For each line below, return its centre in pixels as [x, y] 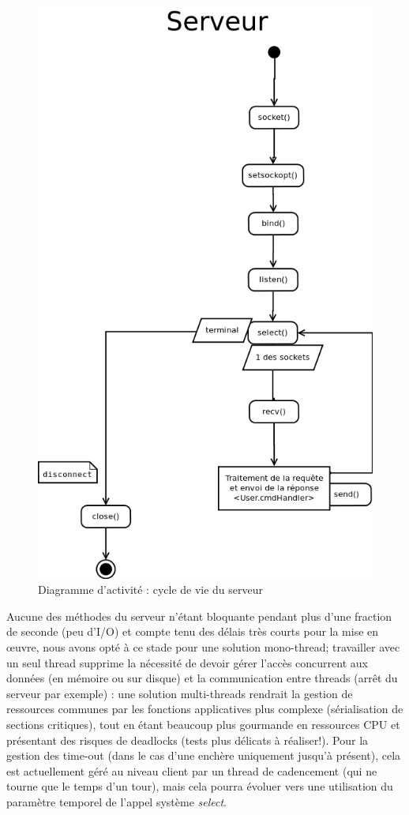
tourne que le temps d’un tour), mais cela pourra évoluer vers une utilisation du [200, 786]
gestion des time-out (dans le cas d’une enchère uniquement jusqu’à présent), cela [204, 755]
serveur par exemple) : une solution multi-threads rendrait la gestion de [180, 693]
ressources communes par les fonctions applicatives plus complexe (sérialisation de [205, 709]
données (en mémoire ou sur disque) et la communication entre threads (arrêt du [202, 678]
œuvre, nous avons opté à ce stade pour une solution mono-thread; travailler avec [203, 647]
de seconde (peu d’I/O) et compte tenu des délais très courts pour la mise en [193, 631]
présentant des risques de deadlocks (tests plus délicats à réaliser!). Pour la [188, 740]
